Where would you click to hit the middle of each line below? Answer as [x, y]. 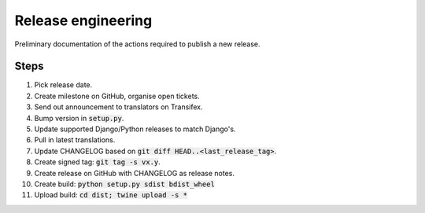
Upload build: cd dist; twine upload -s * [111, 195]
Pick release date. [63, 85]
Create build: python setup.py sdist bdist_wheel [125, 184]
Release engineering [83, 20]
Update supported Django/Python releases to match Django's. [135, 129]
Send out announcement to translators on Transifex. [119, 107]
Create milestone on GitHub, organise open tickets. [117, 96]
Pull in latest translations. [75, 140]
